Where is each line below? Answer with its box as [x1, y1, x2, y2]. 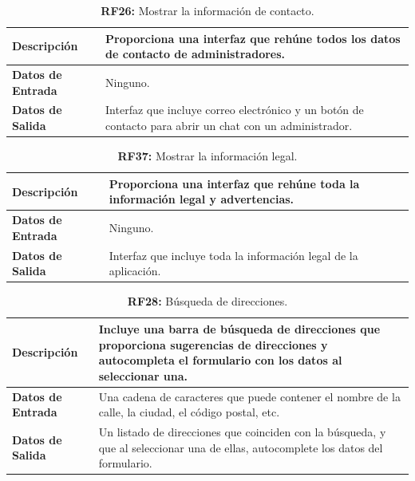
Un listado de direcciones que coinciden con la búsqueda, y [98, 423, 386, 440]
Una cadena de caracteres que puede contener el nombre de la [98, 388, 401, 404]
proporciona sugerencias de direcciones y [98, 336, 328, 353]
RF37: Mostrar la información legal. [117, 148, 298, 164]
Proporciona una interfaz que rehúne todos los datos [105, 30, 401, 46]
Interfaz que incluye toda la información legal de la [109, 246, 358, 263]
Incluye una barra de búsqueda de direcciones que [98, 320, 381, 337]
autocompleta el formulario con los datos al [98, 352, 342, 369]
